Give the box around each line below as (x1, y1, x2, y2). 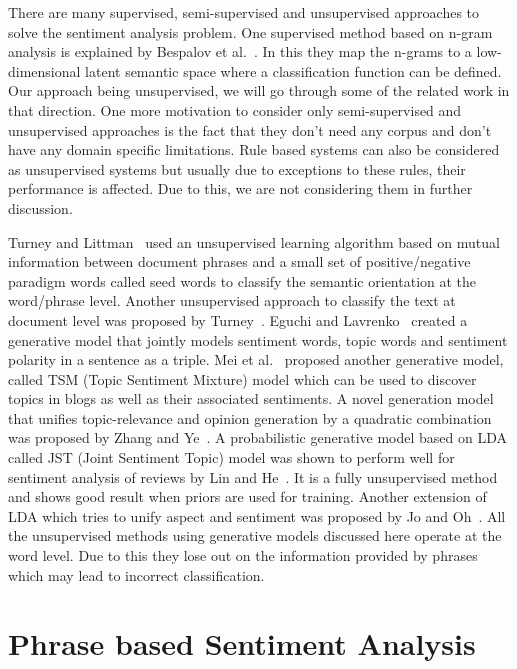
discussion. (8, 197, 73, 218)
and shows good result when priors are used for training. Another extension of (8, 486, 487, 507)
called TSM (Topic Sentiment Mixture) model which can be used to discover (8, 368, 477, 389)
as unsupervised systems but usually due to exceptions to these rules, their (8, 158, 466, 179)
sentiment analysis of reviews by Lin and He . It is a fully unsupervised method (8, 466, 498, 487)
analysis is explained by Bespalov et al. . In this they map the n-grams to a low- (8, 41, 502, 62)
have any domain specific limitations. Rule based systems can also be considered (8, 139, 500, 160)
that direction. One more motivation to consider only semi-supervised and (8, 99, 462, 120)
